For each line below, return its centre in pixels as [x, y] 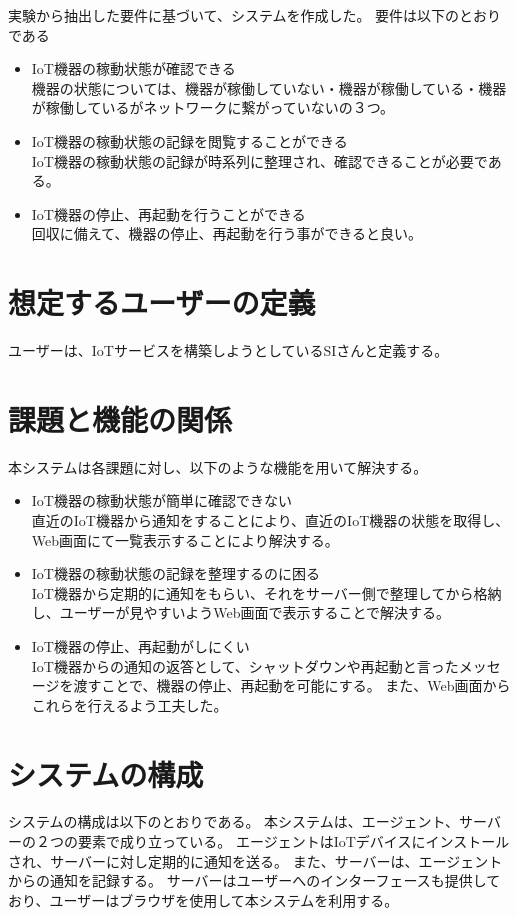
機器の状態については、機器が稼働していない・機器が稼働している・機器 [269, 87]
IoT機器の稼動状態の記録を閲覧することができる [189, 140]
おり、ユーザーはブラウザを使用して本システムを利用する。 [203, 899]
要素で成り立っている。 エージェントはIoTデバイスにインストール [293, 841]
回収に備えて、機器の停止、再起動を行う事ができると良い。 [227, 233]
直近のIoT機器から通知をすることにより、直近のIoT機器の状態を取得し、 [270, 519]
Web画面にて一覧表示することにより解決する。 [185, 539]
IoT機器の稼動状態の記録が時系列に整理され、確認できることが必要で [259, 160]
